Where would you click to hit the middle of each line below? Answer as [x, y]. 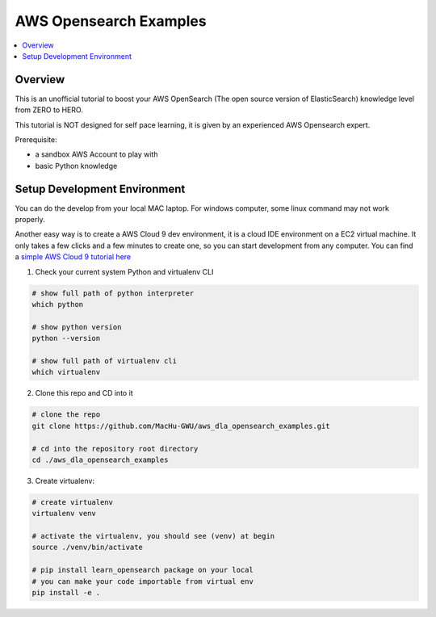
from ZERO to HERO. [49, 110]
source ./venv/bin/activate [87, 548]
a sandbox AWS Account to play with [96, 154]
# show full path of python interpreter [113, 293]
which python [58, 304]
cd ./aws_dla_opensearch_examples [100, 460]
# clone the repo [66, 415]
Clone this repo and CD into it [84, 393]
